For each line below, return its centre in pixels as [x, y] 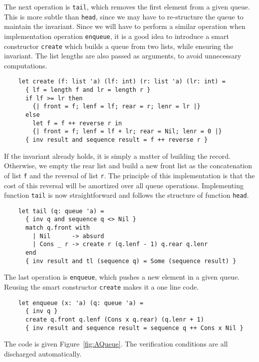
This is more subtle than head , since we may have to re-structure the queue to [124, 16]
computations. [26, 65]
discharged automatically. [43, 353]
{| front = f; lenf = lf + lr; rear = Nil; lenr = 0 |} [127, 132]
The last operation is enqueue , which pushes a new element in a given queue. [122, 277]
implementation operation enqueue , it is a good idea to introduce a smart [117, 36]
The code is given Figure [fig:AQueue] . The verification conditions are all [116, 344]
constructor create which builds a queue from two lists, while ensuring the [119, 46]
